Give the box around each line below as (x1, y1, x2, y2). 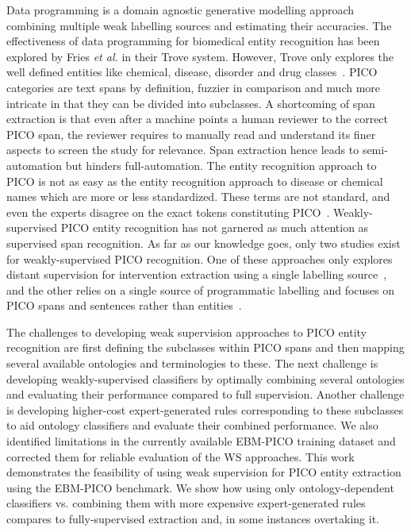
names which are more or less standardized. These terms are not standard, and (6, 188, 390, 205)
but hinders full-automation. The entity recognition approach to (65, 156, 377, 173)
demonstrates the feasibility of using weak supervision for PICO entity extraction (6, 464, 401, 480)
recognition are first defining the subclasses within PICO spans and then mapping (6, 339, 405, 356)
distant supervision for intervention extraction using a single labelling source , (6, 266, 387, 283)
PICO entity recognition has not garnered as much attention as (60, 219, 369, 236)
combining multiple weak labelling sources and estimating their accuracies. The (6, 17, 392, 33)
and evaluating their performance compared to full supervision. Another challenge (6, 386, 405, 403)
